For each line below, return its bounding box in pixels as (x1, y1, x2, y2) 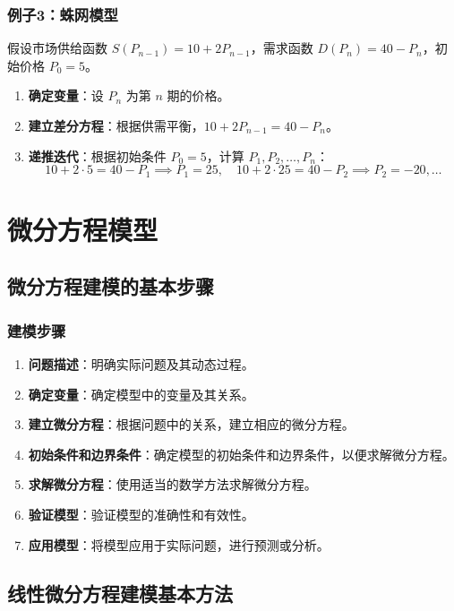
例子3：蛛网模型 (7, 3, 118, 25)
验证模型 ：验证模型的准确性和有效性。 (28, 504, 254, 523)
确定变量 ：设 (28, 86, 104, 105)
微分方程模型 (7, 211, 158, 247)
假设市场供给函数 (7, 39, 107, 57)
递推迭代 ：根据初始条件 (28, 146, 167, 165)
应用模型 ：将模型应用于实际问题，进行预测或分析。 (28, 535, 330, 554)
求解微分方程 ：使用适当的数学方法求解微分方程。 (28, 475, 317, 494)
